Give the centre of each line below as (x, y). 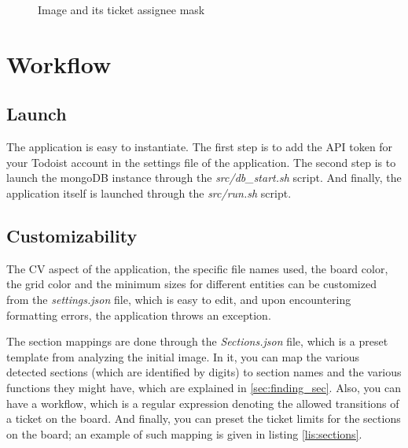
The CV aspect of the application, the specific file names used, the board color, (197, 268)
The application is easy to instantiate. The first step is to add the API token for (200, 147)
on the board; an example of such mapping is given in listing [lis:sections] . (184, 433)
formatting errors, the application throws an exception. (139, 315)
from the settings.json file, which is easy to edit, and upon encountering (179, 299)
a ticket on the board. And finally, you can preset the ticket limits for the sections (204, 418)
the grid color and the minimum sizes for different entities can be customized (191, 284)
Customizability (72, 235)
